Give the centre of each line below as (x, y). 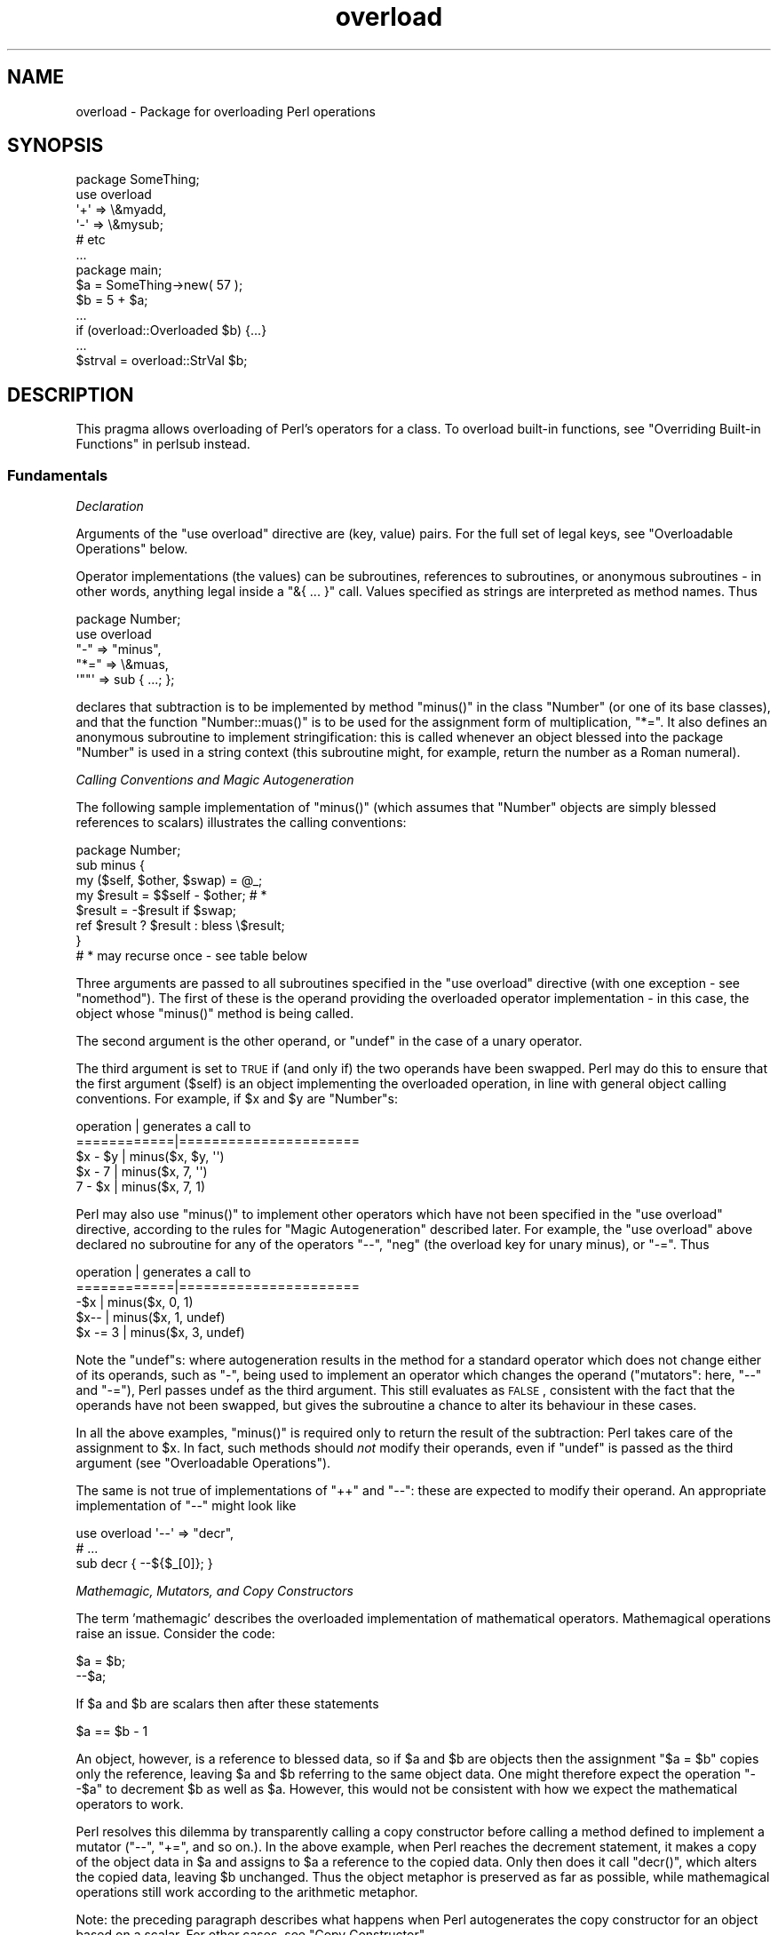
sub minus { (111, 865)
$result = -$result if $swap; (156, 911)
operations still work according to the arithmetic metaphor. (247, 1892)
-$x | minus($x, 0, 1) (135, 1302)
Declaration (110, 506)
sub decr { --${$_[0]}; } (144, 1564)
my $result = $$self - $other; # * (171, 896)
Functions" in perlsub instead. (163, 444)
